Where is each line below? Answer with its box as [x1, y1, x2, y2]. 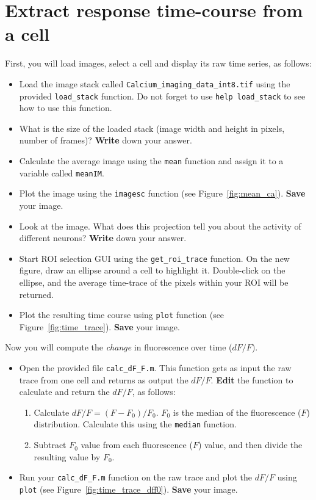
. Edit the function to [210, 373, 293, 386]
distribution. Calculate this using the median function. [34, 418, 237, 430]
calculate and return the [19, 385, 110, 398]
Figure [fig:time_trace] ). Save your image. [19, 320, 180, 333]
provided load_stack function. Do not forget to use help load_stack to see [19, 89, 306, 102]
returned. [19, 288, 54, 300]
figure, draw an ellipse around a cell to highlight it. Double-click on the [19, 264, 285, 277]
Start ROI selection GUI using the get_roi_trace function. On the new [19, 252, 290, 264]
